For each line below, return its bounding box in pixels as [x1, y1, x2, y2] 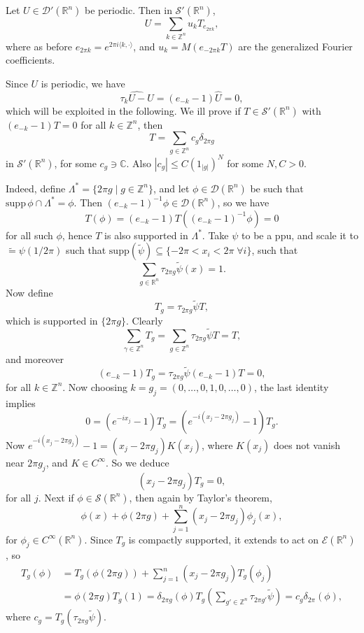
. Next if [38, 490, 74, 504]
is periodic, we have [41, 76, 125, 91]
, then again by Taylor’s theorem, [129, 490, 272, 504]
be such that [250, 180, 304, 195]
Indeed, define [6, 180, 66, 195]
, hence [62, 227, 92, 242]
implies [6, 395, 36, 410]
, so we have [217, 194, 269, 209]
